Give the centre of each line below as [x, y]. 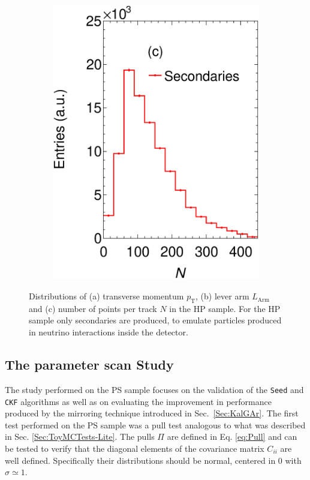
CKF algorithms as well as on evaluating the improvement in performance [138, 401]
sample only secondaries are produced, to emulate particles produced [155, 320]
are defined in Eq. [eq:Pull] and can [232, 436]
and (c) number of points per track [93, 308]
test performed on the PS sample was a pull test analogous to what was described [155, 424]
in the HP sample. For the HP [225, 308]
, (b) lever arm [222, 296]
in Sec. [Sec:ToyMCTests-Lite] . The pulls [80, 436]
